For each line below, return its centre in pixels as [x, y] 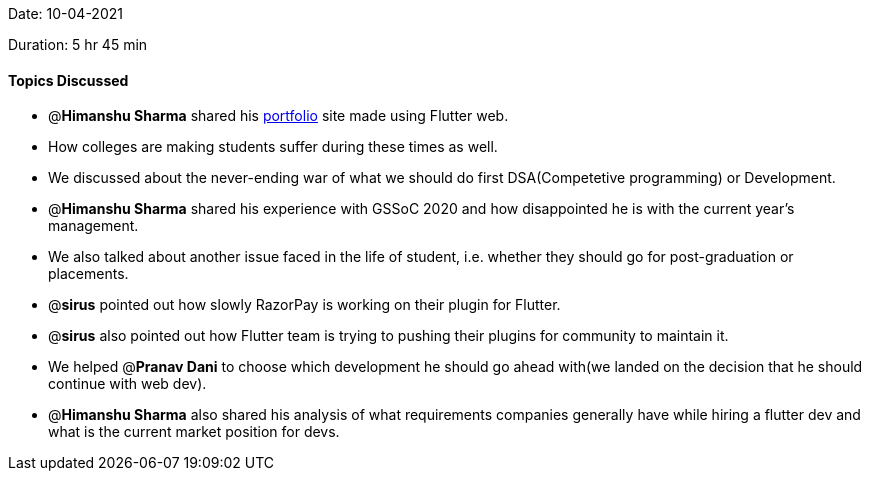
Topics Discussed [68, 80]
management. [93, 226]
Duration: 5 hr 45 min [78, 44]
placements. [88, 274]
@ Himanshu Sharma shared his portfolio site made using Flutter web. [278, 116]
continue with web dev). [127, 384]
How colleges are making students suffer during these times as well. [273, 147]
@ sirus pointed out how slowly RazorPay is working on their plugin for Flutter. [304, 305]
